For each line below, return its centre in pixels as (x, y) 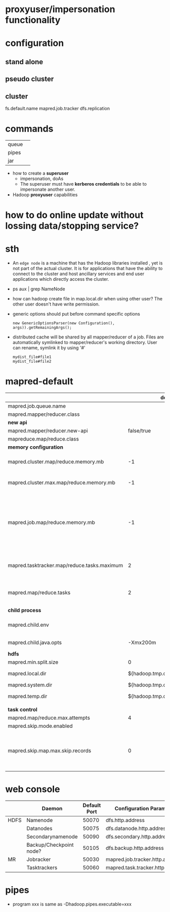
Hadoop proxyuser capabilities (45, 194)
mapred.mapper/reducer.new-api (48, 430)
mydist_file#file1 (32, 357)
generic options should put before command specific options (76, 314)
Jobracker (39, 859)
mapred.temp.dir (28, 696)
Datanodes (39, 829)
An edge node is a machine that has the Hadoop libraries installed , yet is (88, 263)
